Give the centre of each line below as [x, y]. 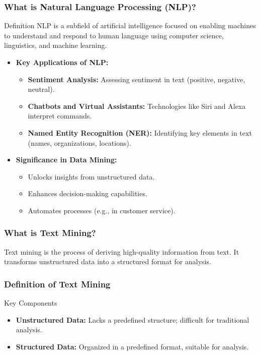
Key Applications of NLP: [62, 62]
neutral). [41, 89]
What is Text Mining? [50, 233]
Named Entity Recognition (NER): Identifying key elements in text [140, 132]
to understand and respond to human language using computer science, [114, 35]
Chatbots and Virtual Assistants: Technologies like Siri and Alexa [137, 106]
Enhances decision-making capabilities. [88, 193]
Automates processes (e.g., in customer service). [102, 210]
